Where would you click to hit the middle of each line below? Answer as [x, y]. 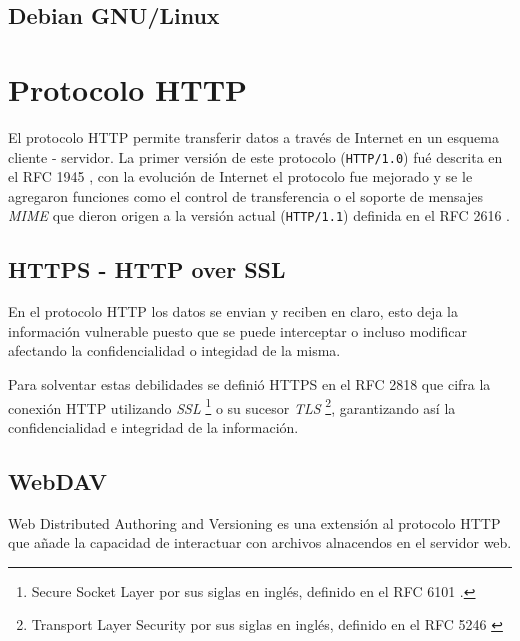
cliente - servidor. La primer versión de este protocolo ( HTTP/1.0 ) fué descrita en [255, 156]
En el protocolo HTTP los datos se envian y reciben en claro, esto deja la [233, 311]
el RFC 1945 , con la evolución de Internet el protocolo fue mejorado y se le [240, 176]
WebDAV [58, 480]
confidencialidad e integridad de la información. [153, 426]
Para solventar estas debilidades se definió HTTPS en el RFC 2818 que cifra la [249, 383]
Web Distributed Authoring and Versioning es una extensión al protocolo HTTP [254, 522]
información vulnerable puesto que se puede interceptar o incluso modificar [237, 330]
